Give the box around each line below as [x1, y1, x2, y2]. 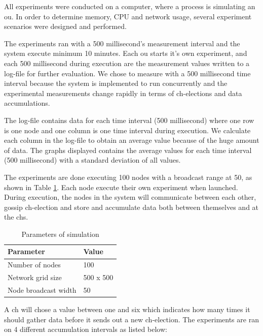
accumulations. [4, 98, 50, 108]
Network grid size [8, 272, 62, 283]
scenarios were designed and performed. [4, 21, 127, 32]
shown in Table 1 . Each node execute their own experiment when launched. [4, 181, 238, 192]
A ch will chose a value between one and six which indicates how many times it [4, 304, 250, 315]
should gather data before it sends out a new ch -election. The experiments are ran [4, 314, 259, 324]
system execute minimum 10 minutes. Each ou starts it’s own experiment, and [4, 48, 247, 58]
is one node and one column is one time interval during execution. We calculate [4, 125, 251, 135]
